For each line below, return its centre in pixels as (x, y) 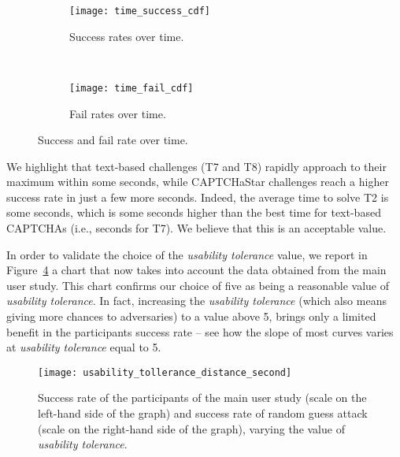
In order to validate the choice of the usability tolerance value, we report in (187, 254)
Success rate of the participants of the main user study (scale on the (202, 398)
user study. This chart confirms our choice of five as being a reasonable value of (198, 285)
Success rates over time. (127, 36)
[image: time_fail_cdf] (131, 88)
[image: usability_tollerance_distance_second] (165, 372)
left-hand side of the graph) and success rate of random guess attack (203, 413)
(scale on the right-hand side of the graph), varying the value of (191, 428)
